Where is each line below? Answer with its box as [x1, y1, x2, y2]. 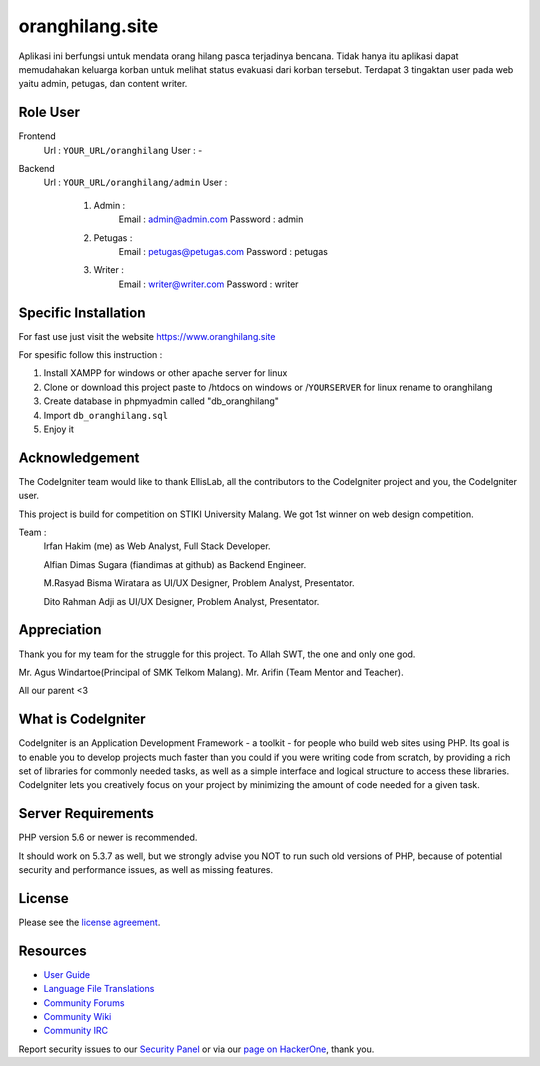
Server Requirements [18, 805, 155, 822]
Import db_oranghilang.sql [43, 409, 169, 421]
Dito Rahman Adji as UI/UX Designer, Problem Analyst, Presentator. [43, 595, 320, 607]
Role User [18, 104, 80, 121]
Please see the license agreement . [18, 916, 161, 928]
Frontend [18, 130, 57, 142]
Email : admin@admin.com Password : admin [118, 213, 304, 225]
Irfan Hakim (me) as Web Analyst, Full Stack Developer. [43, 540, 271, 552]
